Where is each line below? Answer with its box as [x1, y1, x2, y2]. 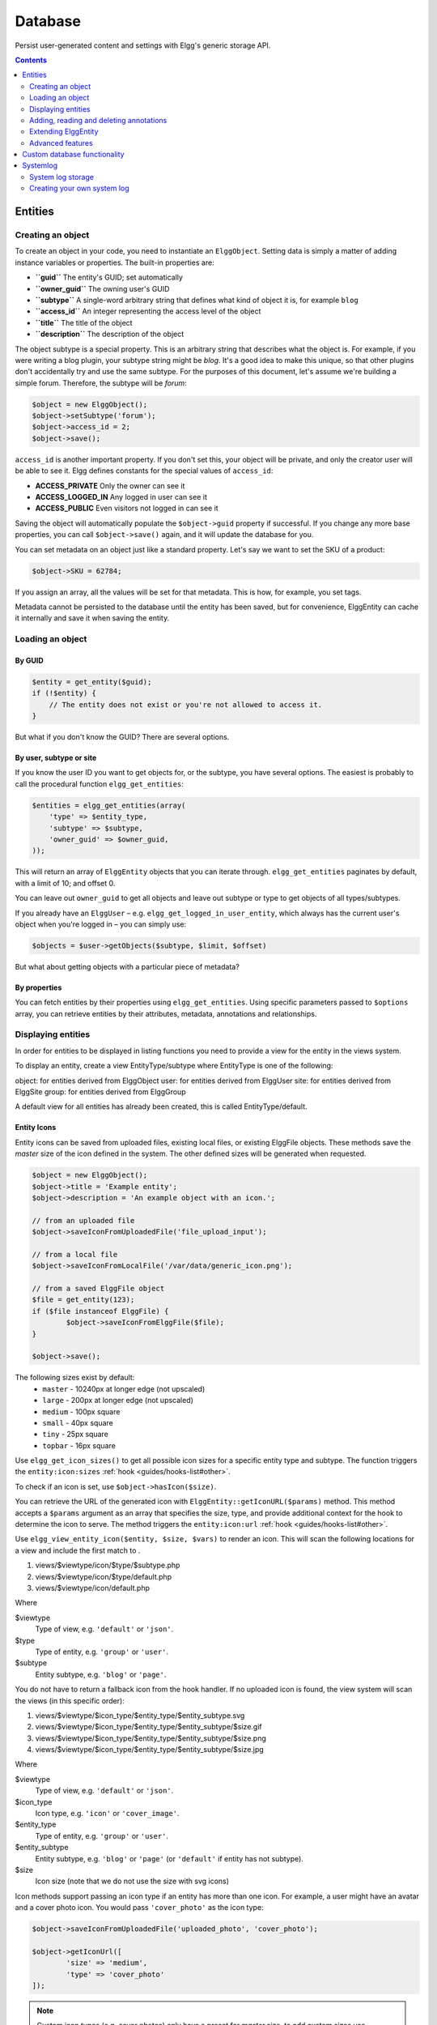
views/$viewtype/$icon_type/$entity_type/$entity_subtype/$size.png [35, 1733, 267, 1743]
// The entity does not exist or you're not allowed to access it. [49, 700, 323, 709]
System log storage [29, 172, 95, 181]
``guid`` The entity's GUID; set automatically [35, 272, 184, 283]
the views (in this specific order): [15, 1695, 125, 1705]
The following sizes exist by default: [15, 1373, 135, 1383]
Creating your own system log [29, 183, 129, 194]
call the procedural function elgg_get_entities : [15, 778, 184, 789]
